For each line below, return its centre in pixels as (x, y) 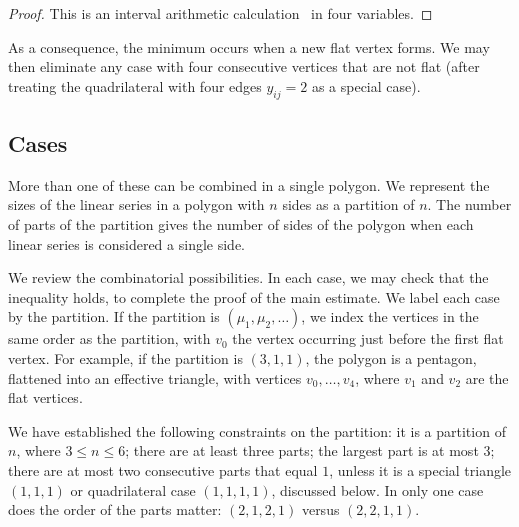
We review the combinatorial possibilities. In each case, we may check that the (248, 277)
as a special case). (366, 85)
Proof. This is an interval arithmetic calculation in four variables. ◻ (220, 13)
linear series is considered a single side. (126, 243)
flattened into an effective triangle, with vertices (155, 377)
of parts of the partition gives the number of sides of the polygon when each (241, 223)
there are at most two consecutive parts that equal (163, 469)
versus (320, 509)
